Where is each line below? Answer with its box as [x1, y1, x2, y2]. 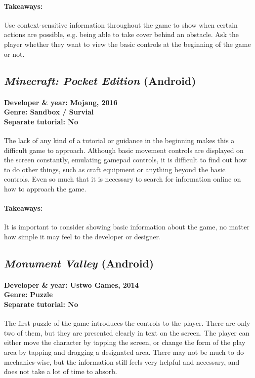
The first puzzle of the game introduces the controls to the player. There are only [4, 318, 251, 328]
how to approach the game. [4, 183, 86, 193]
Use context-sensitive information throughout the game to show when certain [4, 19, 238, 30]
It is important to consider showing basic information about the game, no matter [4, 222, 250, 232]
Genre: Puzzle [4, 289, 53, 300]
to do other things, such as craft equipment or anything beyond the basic [4, 164, 226, 174]
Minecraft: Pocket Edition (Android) [4, 73, 196, 88]
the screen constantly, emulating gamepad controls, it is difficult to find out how [4, 154, 247, 165]
